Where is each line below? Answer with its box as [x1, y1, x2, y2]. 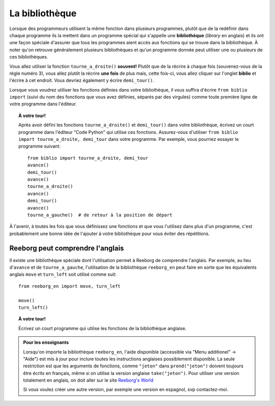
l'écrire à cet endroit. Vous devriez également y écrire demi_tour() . [9, 77, 155, 83]
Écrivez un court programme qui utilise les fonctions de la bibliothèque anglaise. [18, 325, 187, 331]
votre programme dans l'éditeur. [9, 101, 77, 107]
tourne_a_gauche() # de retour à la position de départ [27, 212, 173, 218]
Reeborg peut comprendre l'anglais [9, 244, 124, 252]
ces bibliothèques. [9, 54, 48, 60]
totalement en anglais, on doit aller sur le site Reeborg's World [23, 377, 154, 384]
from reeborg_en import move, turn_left [18, 283, 121, 289]
